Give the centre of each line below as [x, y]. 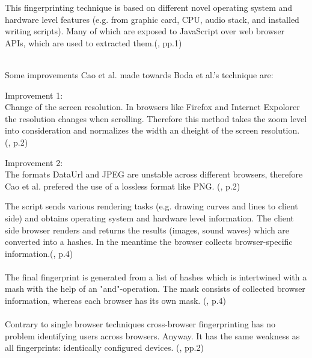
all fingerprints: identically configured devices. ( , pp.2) [104, 347]
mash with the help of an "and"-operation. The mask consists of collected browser [155, 289]
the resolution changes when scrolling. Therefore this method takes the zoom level [156, 118]
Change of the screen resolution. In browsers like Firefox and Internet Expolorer [152, 107]
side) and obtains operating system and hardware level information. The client [149, 218]
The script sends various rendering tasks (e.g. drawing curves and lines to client [151, 206]
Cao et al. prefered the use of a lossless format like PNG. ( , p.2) [123, 186]
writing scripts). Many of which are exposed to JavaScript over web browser [145, 31]
